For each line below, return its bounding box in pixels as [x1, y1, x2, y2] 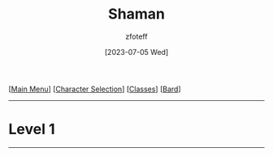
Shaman [108, 5, 165, 23]
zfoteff [125, 32, 148, 41]
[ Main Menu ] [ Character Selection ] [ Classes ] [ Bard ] [8, 84, 181, 94]
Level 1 [8, 120, 55, 138]
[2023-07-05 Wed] [104, 47, 169, 57]
